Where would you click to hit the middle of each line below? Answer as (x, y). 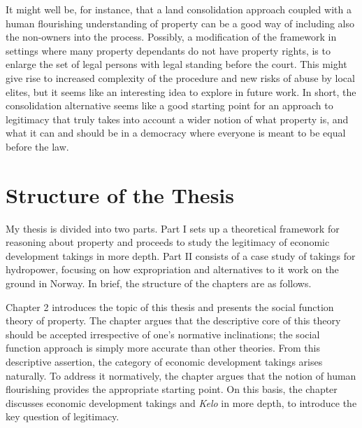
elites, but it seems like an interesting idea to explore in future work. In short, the (181, 91)
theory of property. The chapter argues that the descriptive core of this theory (173, 320)
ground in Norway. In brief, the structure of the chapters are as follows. (159, 283)
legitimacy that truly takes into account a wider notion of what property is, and (177, 119)
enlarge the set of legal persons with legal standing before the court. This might (176, 64)
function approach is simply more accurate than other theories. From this (163, 348)
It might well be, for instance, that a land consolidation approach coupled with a (179, 9)
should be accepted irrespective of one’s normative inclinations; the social (163, 334)
